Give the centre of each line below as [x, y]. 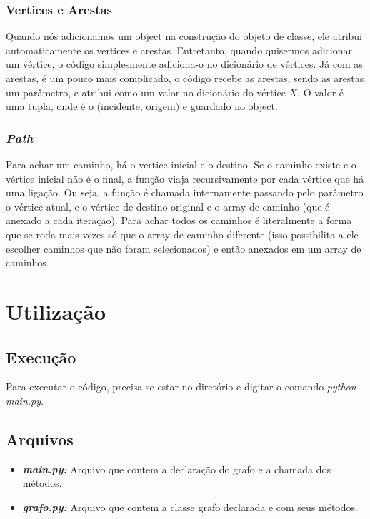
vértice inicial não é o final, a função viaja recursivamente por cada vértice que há [185, 178]
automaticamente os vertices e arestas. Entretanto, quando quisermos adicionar [179, 50]
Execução [41, 357]
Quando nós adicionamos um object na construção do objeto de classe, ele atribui [184, 36]
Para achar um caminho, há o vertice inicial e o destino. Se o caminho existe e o [181, 164]
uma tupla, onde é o [50, 106]
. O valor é [321, 92]
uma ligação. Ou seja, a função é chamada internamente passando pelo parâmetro [185, 192]
